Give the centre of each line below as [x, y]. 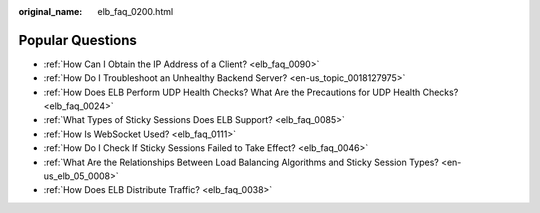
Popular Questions [77, 40]
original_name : [50, 11]
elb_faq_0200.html [135, 11]
